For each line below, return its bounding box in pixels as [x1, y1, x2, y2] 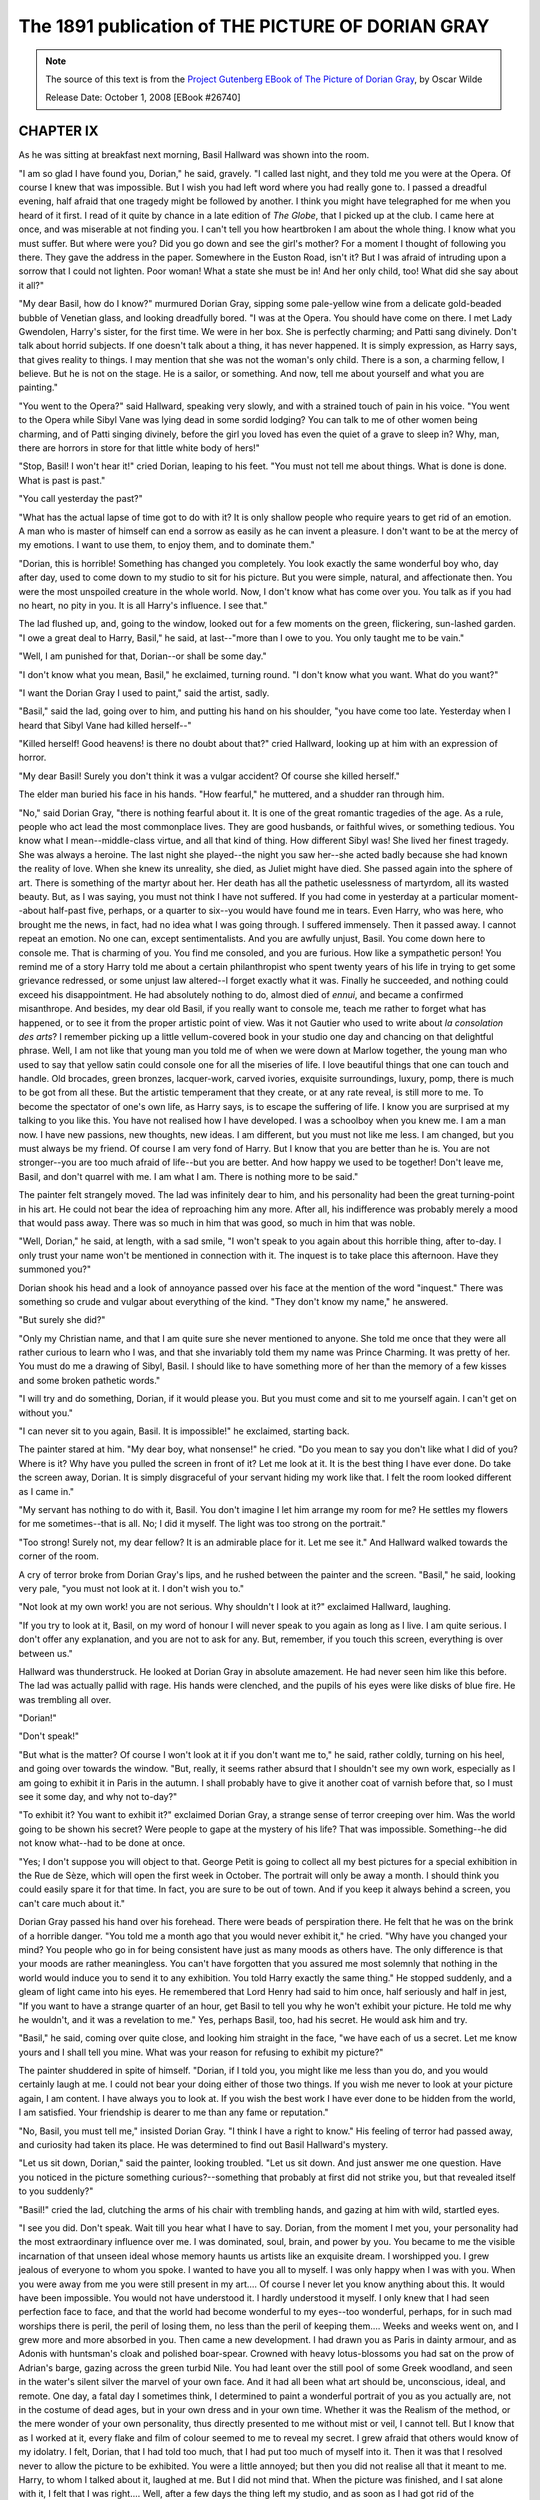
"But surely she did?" [18, 1314, 106, 1326]
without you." [18, 1406, 74, 1419]
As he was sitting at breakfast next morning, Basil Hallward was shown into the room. [18, 149, 370, 161]
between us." [18, 1647, 74, 1659]
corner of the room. [18, 1550, 100, 1562]
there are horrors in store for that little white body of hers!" [18, 442, 260, 454]
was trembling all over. [18, 1693, 112, 1705]
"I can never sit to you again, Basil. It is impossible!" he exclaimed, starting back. [18, 1425, 350, 1437]
